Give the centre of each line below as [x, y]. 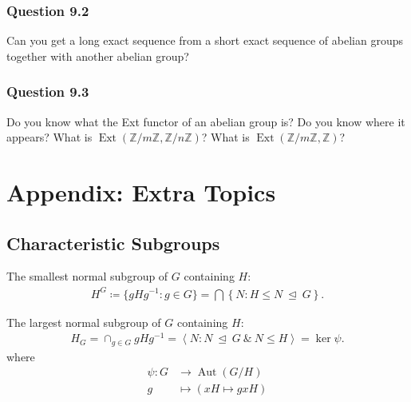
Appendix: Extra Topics [141, 192]
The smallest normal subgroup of [87, 276]
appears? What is [49, 137]
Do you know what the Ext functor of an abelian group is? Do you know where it [206, 121]
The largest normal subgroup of [84, 322]
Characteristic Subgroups [113, 243]
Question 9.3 [48, 92]
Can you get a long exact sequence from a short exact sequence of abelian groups [205, 40]
